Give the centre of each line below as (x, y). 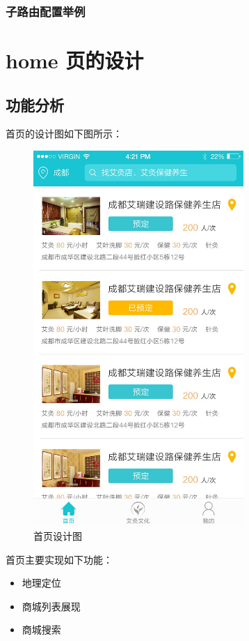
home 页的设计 (75, 60)
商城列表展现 (51, 606)
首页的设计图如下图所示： (64, 134)
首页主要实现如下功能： (59, 559)
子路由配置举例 (46, 11)
